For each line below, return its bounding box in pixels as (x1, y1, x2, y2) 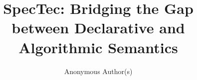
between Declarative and (11, 17, 185, 38)
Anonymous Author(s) (64, 66, 133, 76)
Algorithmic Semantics (18, 37, 178, 57)
